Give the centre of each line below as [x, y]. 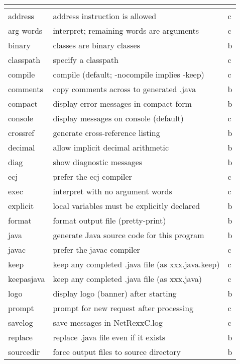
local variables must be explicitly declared [127, 206]
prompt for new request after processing [123, 308]
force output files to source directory [117, 352]
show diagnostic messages [98, 162]
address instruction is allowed [105, 16]
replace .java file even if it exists [109, 337]
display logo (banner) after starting [115, 293]
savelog [21, 322]
